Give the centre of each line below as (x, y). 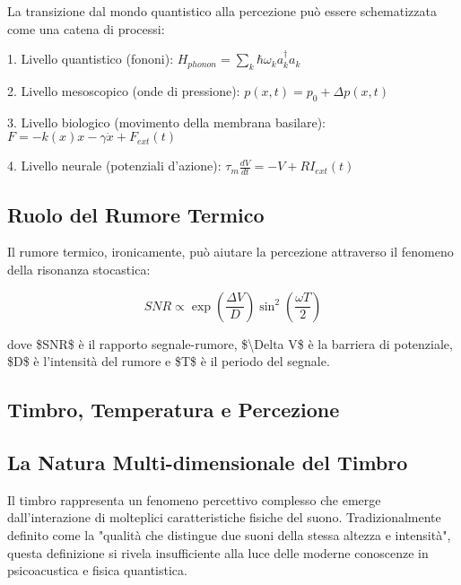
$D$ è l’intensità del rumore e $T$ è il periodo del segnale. (169, 361)
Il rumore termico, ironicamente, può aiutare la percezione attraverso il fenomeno (230, 252)
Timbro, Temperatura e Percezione (174, 410)
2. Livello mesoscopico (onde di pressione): (124, 90)
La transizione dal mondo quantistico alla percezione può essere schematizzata (222, 11)
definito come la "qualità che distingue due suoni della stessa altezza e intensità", (229, 534)
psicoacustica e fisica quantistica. (97, 570)
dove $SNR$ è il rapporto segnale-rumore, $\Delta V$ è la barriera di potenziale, (230, 343)
